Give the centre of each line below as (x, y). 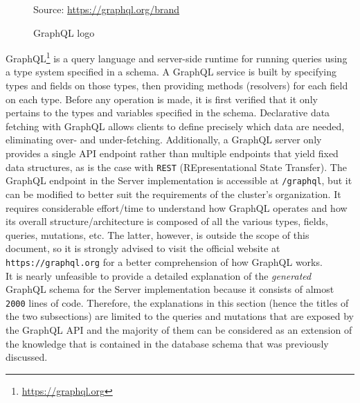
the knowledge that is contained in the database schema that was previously (167, 343)
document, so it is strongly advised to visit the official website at (143, 248)
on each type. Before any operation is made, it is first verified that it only (162, 99)
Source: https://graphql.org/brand (107, 9)
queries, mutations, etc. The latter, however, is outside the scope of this (157, 234)
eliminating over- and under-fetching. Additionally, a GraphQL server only (164, 140)
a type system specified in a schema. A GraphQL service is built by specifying (171, 72)
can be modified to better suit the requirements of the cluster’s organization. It (173, 194)
